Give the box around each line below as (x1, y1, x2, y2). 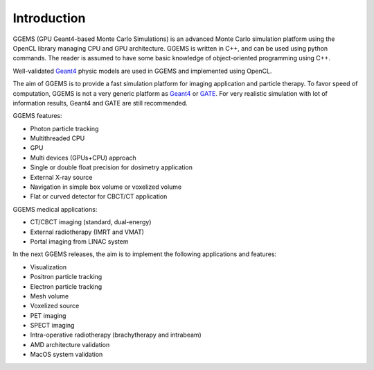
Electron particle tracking (30, 282, 103, 291)
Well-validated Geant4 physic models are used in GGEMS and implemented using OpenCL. (12, 67, 272, 75)
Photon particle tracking (30, 124, 99, 133)
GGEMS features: (12, 112, 62, 120)
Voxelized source (30, 302, 80, 310)
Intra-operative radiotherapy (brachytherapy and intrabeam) (30, 330, 202, 339)
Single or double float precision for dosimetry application (30, 163, 193, 171)
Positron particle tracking (30, 273, 103, 281)
